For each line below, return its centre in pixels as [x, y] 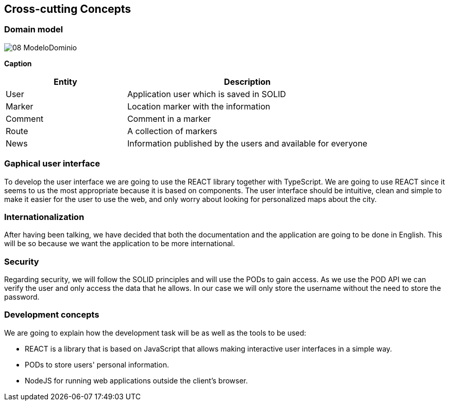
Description [247, 81]
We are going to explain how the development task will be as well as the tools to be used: [155, 333]
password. [22, 297]
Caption [18, 63]
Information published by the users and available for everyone [247, 143]
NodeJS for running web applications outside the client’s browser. [136, 380]
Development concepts [52, 315]
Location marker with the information [199, 106]
